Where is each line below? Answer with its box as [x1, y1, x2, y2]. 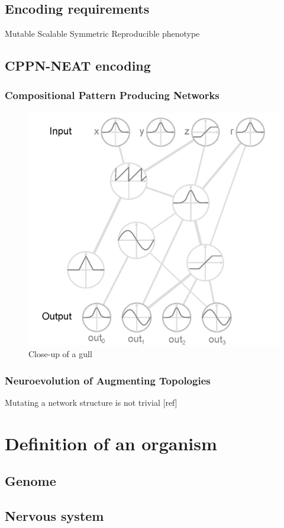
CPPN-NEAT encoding [5, 56, 151, 75]
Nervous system [5, 506, 104, 524]
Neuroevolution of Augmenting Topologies [5, 373, 211, 387]
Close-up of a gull [28, 347, 92, 360]
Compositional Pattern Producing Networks [5, 87, 220, 102]
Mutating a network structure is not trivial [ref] [5, 396, 177, 408]
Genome [5, 472, 56, 490]
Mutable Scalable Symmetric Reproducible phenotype [5, 27, 200, 40]
